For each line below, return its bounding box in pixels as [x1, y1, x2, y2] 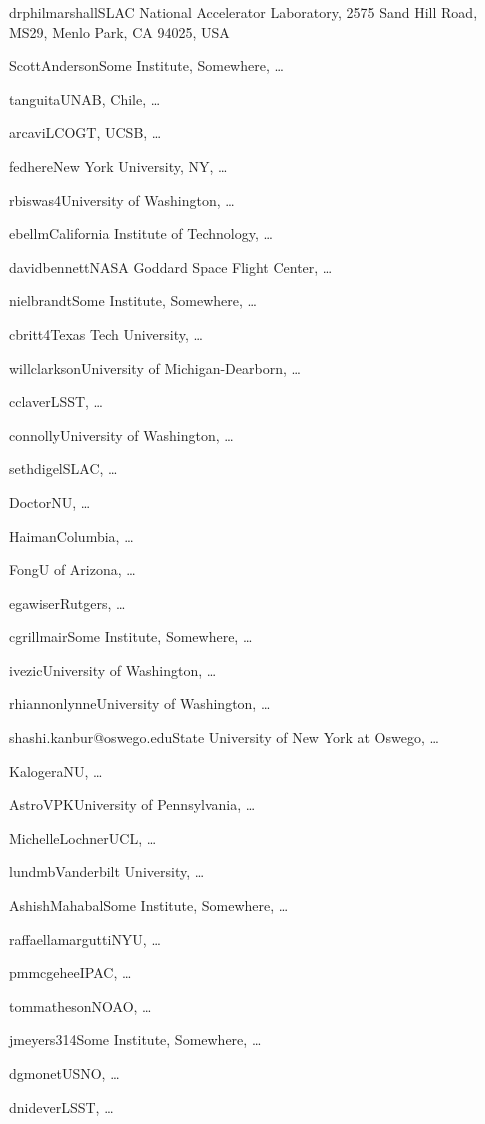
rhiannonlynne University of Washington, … [9, 693, 271, 714]
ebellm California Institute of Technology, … [9, 223, 273, 244]
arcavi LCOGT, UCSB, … [9, 122, 162, 143]
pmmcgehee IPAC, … [9, 962, 132, 983]
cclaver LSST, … [9, 391, 104, 412]
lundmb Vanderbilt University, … [9, 861, 205, 882]
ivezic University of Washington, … [9, 659, 217, 680]
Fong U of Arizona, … [9, 559, 136, 580]
